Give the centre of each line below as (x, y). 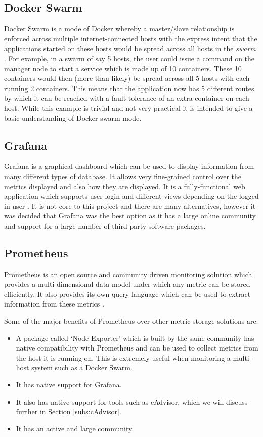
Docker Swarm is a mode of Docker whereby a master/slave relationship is (119, 29)
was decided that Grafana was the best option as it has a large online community (130, 216)
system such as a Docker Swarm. (82, 367)
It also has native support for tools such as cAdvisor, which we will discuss (132, 401)
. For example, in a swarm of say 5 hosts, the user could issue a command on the (129, 58)
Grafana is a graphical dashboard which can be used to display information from (129, 166)
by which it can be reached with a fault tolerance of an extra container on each (127, 98)
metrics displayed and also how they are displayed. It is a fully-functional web (125, 186)
